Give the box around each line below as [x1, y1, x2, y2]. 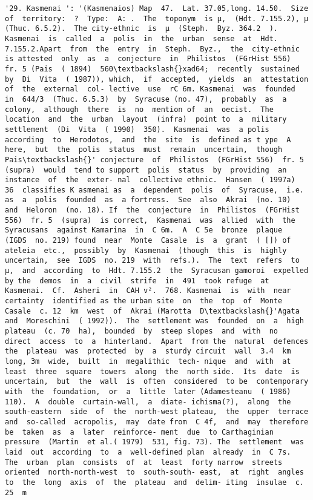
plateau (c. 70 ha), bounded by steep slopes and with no [5, 327, 278, 335]
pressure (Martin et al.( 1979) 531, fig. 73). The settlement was [5, 438, 304, 447]
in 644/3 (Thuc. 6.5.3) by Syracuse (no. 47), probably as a [5, 94, 287, 104]
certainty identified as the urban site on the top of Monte [5, 297, 283, 306]
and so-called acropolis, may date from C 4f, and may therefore [5, 417, 309, 426]
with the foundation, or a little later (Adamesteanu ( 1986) [5, 387, 291, 396]
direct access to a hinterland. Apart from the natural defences [5, 337, 309, 346]
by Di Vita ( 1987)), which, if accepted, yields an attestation [5, 74, 309, 84]
